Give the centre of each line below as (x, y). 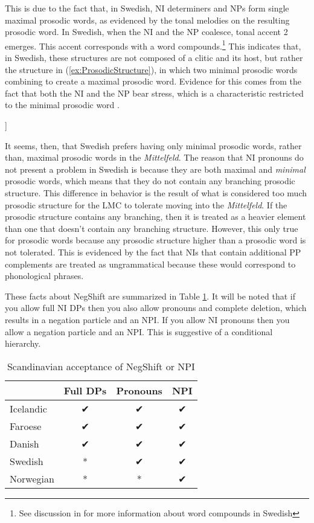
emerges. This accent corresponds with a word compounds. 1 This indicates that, (153, 45)
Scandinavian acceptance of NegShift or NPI (101, 366)
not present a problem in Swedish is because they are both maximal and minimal (155, 169)
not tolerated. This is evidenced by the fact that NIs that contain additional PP (153, 252)
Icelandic (28, 408)
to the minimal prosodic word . (62, 105)
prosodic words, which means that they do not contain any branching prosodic (150, 181)
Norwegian (32, 478)
